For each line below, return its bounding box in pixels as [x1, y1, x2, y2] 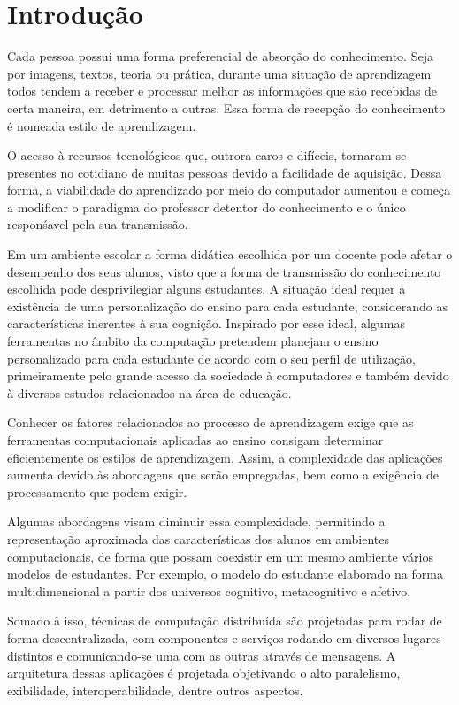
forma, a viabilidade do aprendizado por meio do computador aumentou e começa [7, 180, 451, 199]
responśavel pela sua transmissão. [7, 215, 188, 234]
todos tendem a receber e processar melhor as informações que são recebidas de [7, 81, 438, 100]
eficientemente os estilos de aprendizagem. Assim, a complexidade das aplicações [7, 448, 443, 466]
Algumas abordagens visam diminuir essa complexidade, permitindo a [7, 512, 386, 531]
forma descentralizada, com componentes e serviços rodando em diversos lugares [7, 628, 441, 647]
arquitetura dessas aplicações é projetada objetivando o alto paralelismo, [7, 663, 401, 682]
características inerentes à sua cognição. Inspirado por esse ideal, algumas [7, 314, 405, 333]
